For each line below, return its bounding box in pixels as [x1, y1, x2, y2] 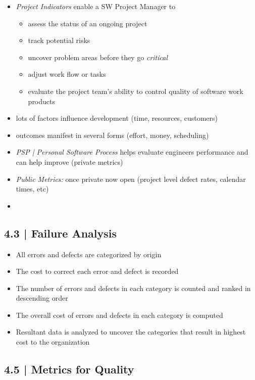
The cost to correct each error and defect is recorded [16, 266, 179, 276]
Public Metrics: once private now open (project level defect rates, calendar [16, 173, 246, 184]
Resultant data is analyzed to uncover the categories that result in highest [16, 326, 246, 337]
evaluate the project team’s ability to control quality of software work [28, 85, 243, 96]
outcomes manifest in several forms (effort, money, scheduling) [16, 129, 209, 140]
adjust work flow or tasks [28, 69, 106, 79]
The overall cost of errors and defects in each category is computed [16, 309, 223, 320]
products [28, 96, 56, 106]
